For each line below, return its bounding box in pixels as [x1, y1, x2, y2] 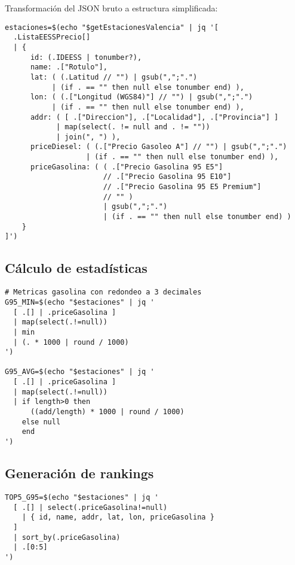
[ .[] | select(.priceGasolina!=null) [13, 503, 168, 512]
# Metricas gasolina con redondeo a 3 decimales [5, 288, 202, 297]
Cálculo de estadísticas [5, 259, 147, 277]
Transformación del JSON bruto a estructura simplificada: [5, 2, 218, 14]
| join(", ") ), [56, 132, 121, 141]
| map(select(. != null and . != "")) [56, 123, 210, 132]
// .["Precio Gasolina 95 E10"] [103, 172, 232, 181]
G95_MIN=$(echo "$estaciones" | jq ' [5, 297, 155, 306]
